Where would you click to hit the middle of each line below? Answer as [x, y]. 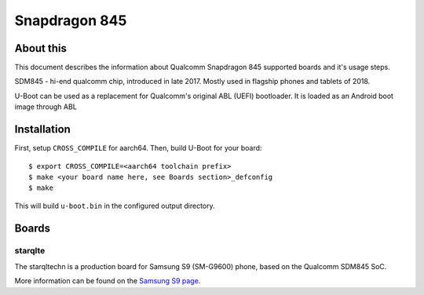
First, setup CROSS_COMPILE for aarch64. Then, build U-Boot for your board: [138, 148]
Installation [42, 129]
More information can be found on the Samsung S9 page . [108, 281]
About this [40, 48]
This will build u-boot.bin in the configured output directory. [115, 206]
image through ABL [46, 107]
